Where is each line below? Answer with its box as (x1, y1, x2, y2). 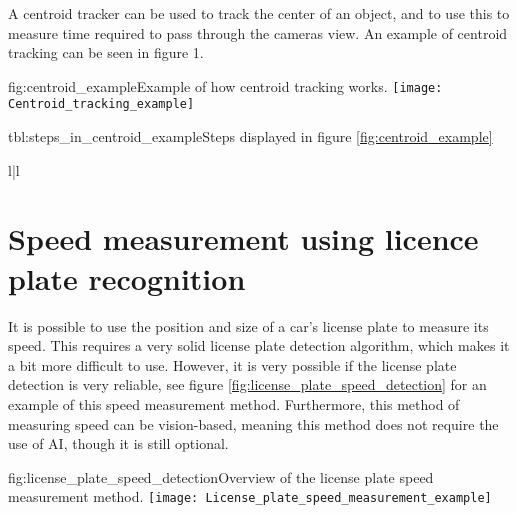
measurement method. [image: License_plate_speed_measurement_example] (8, 486, 492, 507)
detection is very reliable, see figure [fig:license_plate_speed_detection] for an (8, 374, 487, 395)
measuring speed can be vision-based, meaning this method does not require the (8, 413, 499, 434)
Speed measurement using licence (8, 218, 479, 259)
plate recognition (8, 257, 246, 298)
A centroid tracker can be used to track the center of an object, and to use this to (8, 3, 510, 23)
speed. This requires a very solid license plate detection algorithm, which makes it (8, 335, 510, 356)
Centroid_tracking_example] (8, 97, 195, 112)
